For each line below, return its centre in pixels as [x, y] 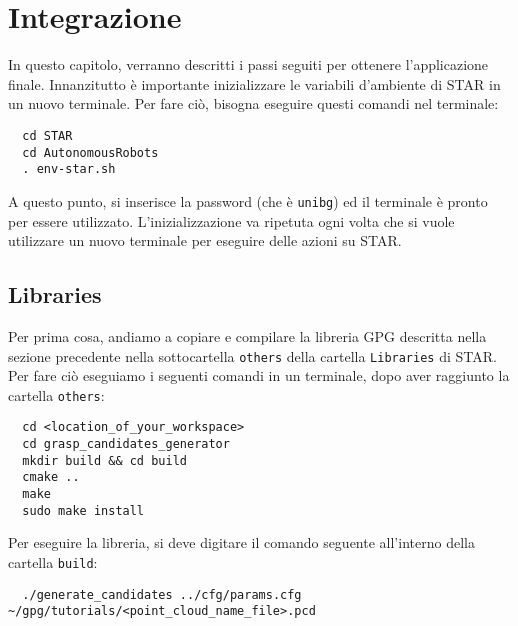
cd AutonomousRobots [90, 152]
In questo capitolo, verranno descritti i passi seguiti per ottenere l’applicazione [248, 64]
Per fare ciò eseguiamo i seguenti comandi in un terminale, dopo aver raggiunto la [259, 375]
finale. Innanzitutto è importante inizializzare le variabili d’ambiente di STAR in [254, 83]
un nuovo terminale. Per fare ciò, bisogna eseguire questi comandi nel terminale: [253, 103]
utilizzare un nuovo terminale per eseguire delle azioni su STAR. [205, 240]
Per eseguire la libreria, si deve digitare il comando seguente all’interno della [241, 542]
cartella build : [53, 561]
